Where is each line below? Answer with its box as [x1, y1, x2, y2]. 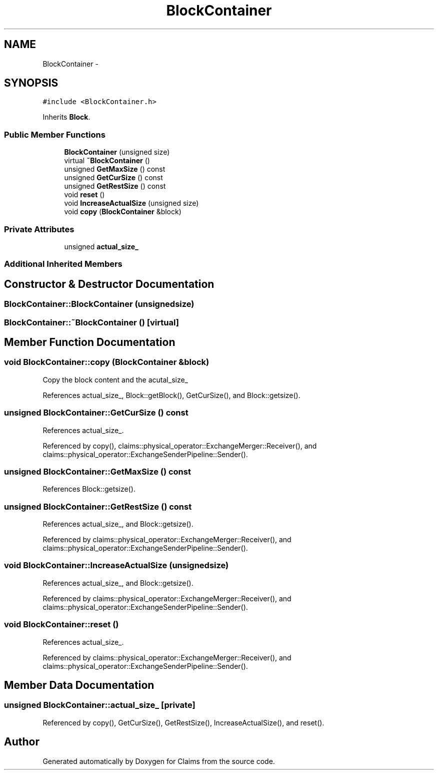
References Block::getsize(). [42, 485, 135, 494]
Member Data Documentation [4, 678, 154, 691]
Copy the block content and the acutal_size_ [42, 375, 188, 384]
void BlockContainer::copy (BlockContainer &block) [4, 357, 209, 367]
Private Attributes [4, 224, 74, 234]
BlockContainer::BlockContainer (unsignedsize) [4, 299, 194, 309]
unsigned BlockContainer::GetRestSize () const [4, 501, 192, 512]
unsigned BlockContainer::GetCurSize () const [4, 408, 188, 418]
